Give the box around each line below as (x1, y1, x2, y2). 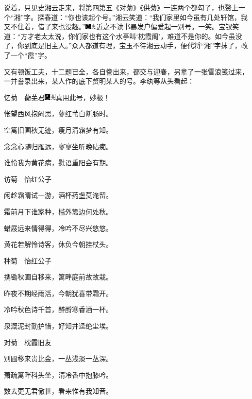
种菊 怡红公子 (4, 255, 51, 265)
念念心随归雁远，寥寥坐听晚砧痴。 (4, 141, 113, 151)
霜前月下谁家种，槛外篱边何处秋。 (4, 206, 113, 216)
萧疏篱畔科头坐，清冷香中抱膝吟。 (4, 369, 113, 380)
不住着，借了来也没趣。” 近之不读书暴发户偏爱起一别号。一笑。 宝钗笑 (10, 21, 239, 32)
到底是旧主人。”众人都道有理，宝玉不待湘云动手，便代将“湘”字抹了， (24, 40, 241, 51)
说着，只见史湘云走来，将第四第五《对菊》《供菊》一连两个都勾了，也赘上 (4, 2, 238, 12)
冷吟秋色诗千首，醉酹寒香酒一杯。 (4, 304, 113, 314)
